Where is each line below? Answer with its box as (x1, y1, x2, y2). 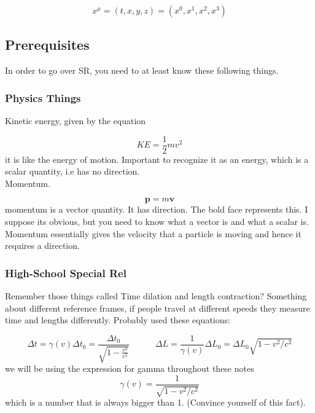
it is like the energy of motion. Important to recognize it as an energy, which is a (5, 152, 309, 165)
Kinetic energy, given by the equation (5, 114, 146, 127)
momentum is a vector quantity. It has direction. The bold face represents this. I (5, 203, 308, 216)
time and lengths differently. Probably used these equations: (5, 313, 230, 326)
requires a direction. (5, 239, 80, 252)
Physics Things (5, 90, 81, 105)
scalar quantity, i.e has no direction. (5, 165, 140, 178)
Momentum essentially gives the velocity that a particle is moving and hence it (5, 227, 301, 240)
